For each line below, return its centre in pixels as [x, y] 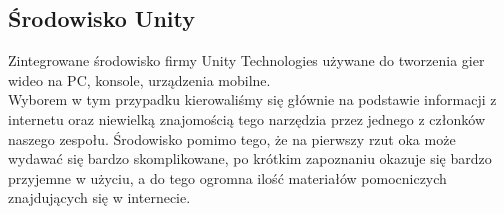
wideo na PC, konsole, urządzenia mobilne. [139, 79]
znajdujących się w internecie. [99, 197]
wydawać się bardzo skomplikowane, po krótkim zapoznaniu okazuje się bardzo [250, 158]
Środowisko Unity [101, 18]
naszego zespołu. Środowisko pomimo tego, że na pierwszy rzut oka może [232, 138]
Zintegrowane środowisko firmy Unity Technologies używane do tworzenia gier [246, 60]
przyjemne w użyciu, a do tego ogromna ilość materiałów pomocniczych [227, 177]
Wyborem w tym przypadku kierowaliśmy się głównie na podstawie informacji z [252, 99]
